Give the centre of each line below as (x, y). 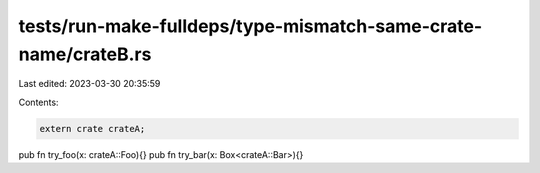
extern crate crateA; (92, 128)
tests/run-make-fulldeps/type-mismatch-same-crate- (250, 26)
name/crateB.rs (85, 54)
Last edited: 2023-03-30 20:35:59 (89, 84)
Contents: (38, 102)
